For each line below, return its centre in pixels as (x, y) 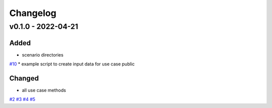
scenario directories (43, 54)
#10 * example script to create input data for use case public (72, 64)
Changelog (33, 13)
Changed (24, 78)
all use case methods (44, 90)
